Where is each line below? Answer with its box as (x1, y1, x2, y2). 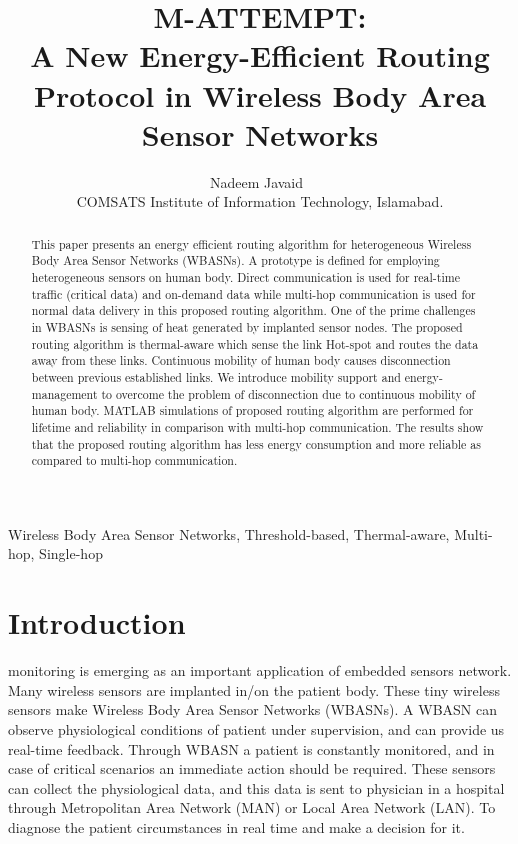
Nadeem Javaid (209, 171, 304, 192)
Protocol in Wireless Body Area (33, 74, 487, 115)
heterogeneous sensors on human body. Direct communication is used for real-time (31, 268, 460, 285)
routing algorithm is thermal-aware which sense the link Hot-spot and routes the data (31, 335, 479, 352)
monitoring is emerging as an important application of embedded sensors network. (8, 660, 512, 681)
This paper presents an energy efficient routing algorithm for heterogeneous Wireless (31, 235, 472, 252)
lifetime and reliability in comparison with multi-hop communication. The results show (31, 418, 484, 435)
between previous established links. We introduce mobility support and (31, 368, 401, 385)
